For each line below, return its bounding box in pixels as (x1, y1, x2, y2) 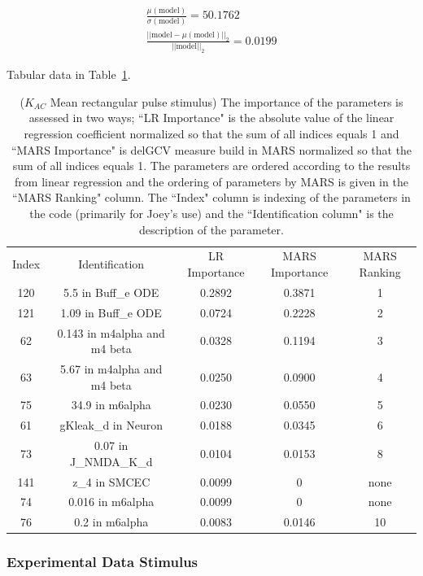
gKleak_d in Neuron (59, 417, 163, 434)
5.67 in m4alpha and (60, 360, 163, 377)
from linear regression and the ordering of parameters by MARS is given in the (15, 172, 408, 190)
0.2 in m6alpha (74, 513, 149, 530)
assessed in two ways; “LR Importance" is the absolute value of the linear (28, 109, 395, 126)
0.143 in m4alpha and (57, 324, 165, 341)
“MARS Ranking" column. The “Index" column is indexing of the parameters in (12, 189, 411, 206)
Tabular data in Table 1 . (7, 66, 131, 83)
